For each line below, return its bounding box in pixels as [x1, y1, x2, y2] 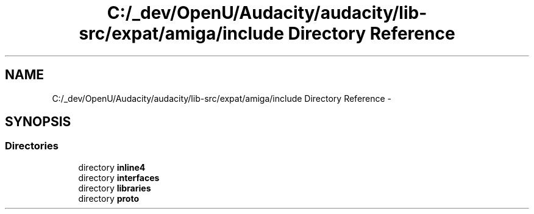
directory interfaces [78, 172, 160, 183]
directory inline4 [78, 162, 146, 173]
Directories [5, 140, 59, 152]
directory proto [78, 193, 140, 204]
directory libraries [78, 182, 151, 193]
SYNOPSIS [5, 114, 71, 130]
